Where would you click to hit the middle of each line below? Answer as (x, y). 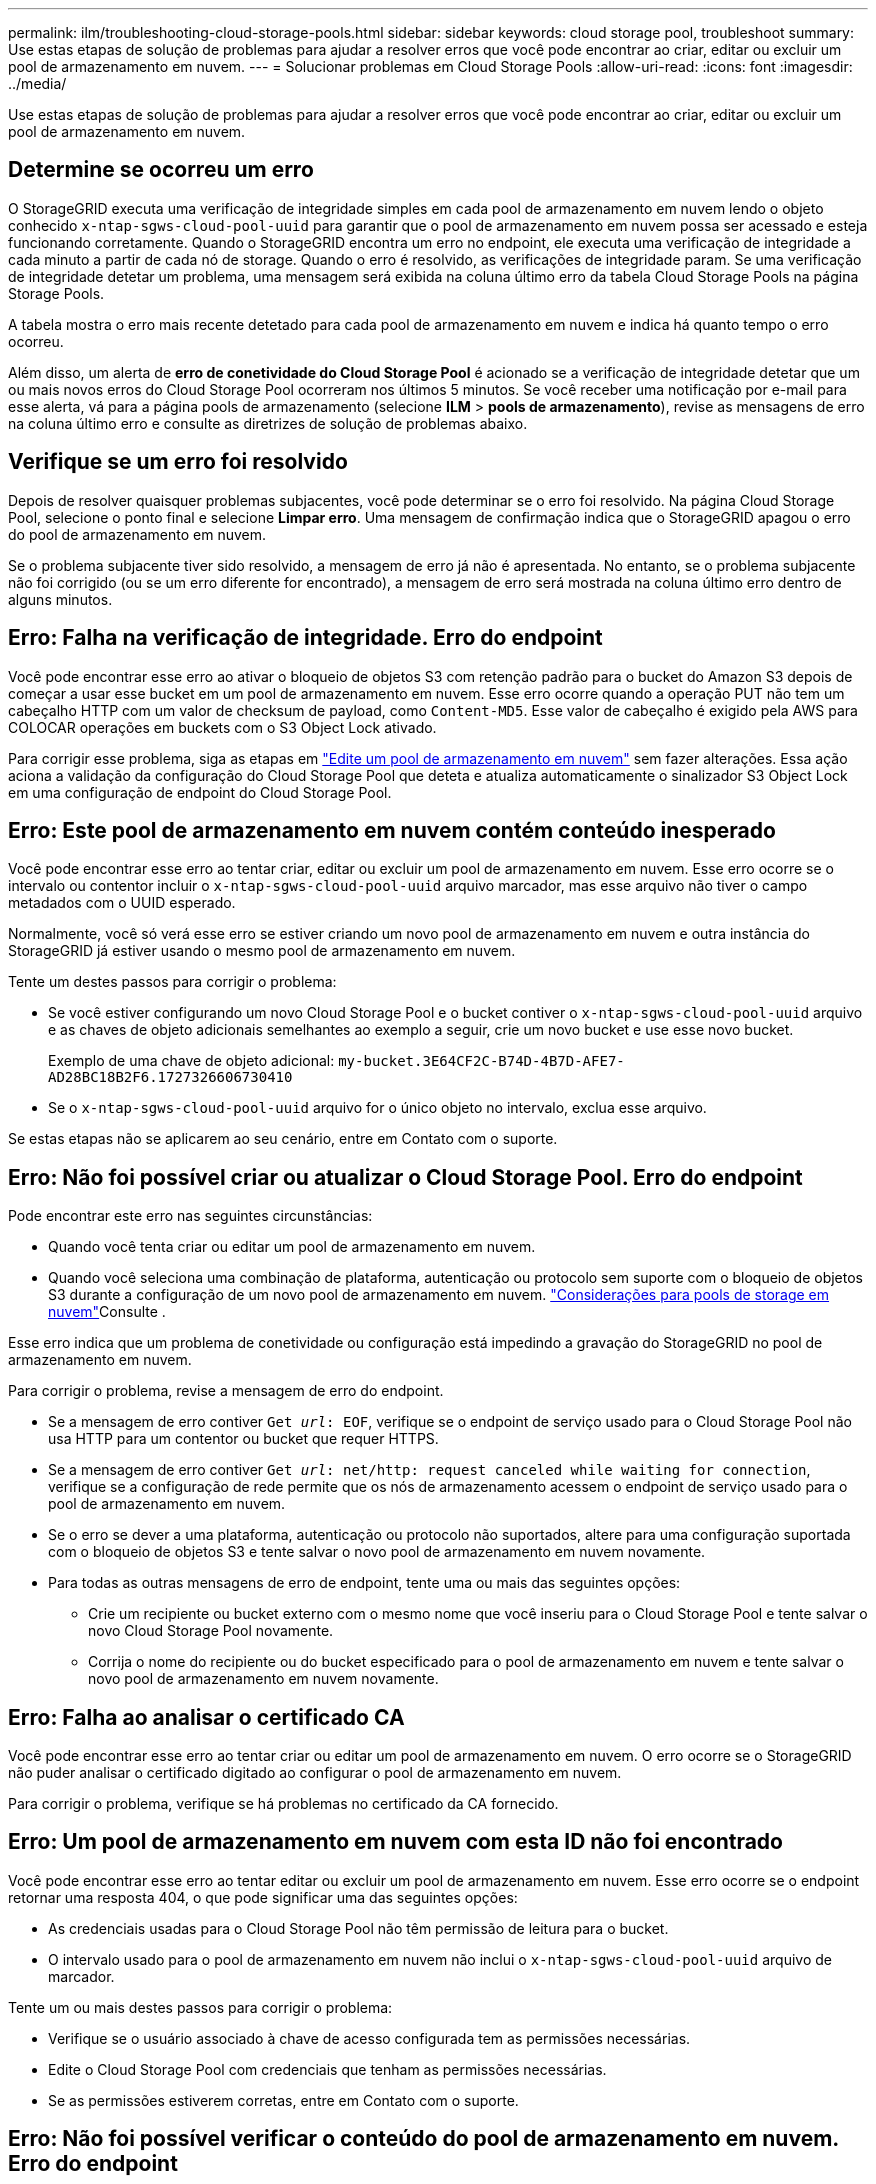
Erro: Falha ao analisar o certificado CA (206, 1717)
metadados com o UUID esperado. (122, 903)
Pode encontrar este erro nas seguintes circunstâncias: (190, 1216)
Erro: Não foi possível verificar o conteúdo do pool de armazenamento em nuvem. (423, 2139)
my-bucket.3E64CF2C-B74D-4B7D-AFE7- (481, 1061)
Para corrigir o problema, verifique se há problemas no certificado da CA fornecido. (283, 1804)
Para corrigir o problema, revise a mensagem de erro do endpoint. (226, 1391)
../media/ (37, 83)
